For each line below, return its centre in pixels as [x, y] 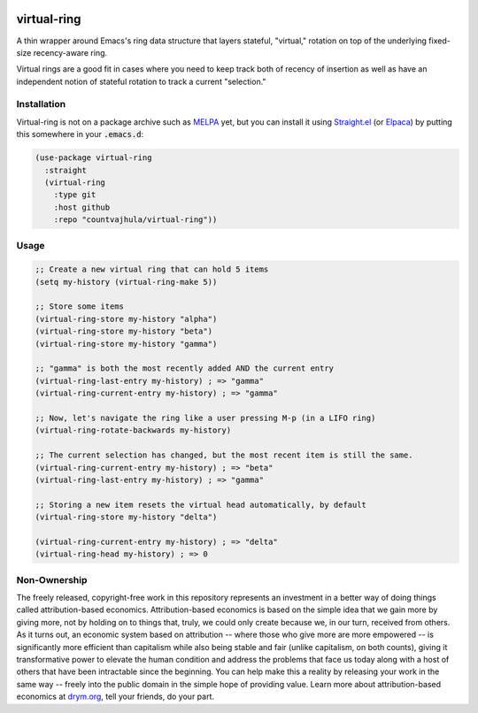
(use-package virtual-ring [93, 158]
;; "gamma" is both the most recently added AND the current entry [185, 368]
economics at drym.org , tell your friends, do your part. [116, 697]
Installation [41, 104]
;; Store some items [79, 307]
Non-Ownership [52, 579]
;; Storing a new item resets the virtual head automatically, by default [201, 505]
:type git [75, 195]
